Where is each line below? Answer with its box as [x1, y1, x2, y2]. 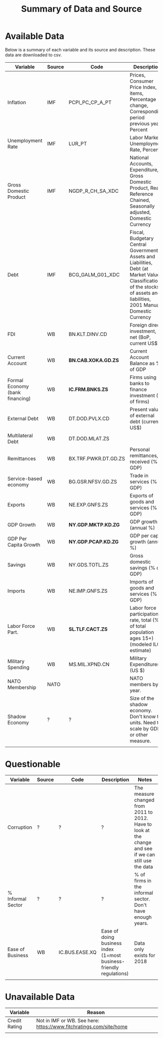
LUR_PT [68, 140, 87, 147]
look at [134, 827, 150, 834]
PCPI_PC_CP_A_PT [68, 99, 112, 105]
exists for [134, 952, 155, 958]
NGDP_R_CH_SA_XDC [68, 187, 119, 194]
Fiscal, [130, 229, 145, 235]
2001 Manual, [130, 301, 162, 308]
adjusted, [130, 209, 151, 216]
